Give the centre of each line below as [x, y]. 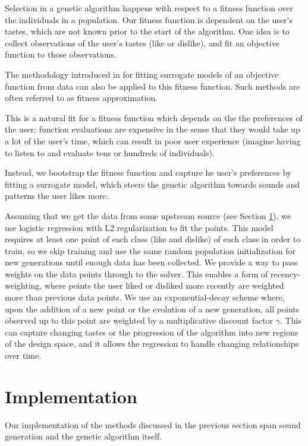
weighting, [23, 285]
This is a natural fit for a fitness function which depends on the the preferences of [154, 117]
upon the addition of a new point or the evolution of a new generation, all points [152, 309]
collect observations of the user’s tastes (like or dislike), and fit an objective [142, 42]
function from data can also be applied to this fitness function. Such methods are [153, 86]
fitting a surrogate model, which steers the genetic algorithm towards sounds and [153, 184]
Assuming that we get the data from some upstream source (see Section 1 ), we [148, 215]
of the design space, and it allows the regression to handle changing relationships [152, 344]
